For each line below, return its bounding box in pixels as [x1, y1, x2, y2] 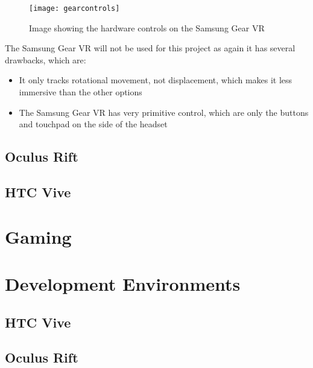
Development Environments [5, 271, 241, 296]
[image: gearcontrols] [29, 4, 120, 13]
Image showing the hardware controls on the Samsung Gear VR [29, 21, 265, 34]
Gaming [5, 224, 72, 249]
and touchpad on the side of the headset [19, 118, 168, 130]
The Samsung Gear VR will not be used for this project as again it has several [5, 42, 296, 54]
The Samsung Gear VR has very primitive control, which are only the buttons [19, 106, 309, 118]
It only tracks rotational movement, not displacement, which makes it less [19, 74, 292, 86]
